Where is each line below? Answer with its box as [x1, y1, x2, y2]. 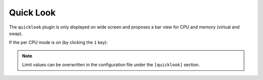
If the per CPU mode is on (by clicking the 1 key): [9, 40, 108, 45]
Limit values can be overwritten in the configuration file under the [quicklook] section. [22, 62, 200, 67]
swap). [9, 30, 23, 36]
